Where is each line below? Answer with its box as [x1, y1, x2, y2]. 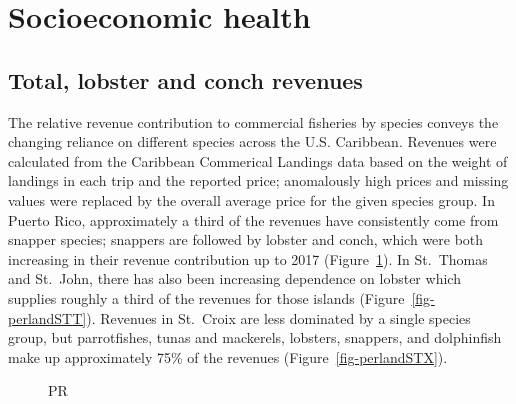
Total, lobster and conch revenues [8, 64, 363, 95]
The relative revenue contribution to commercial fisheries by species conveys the [8, 111, 499, 132]
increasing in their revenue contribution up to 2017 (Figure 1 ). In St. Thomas [8, 248, 488, 269]
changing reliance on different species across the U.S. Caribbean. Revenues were [8, 131, 497, 152]
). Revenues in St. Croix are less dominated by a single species [86, 307, 471, 328]
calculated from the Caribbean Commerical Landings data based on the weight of [8, 150, 508, 171]
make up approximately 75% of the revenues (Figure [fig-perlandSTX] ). [8, 346, 448, 367]
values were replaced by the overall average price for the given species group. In [8, 189, 495, 210]
